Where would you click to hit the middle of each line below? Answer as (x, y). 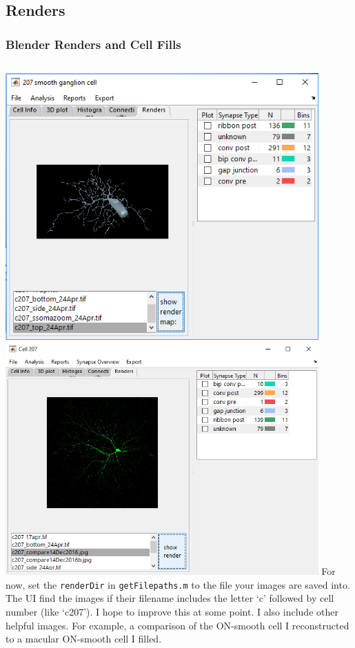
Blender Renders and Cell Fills (93, 44)
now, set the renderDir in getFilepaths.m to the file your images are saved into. (178, 584)
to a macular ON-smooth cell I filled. (84, 639)
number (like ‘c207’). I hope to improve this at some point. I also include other (172, 611)
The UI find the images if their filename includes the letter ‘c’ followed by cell (170, 598)
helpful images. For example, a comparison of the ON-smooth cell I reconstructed (177, 625)
